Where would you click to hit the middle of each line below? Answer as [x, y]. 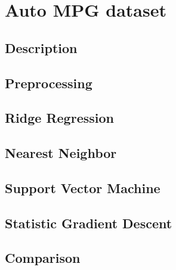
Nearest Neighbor [61, 153]
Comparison [43, 258]
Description [41, 47]
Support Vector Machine [83, 187]
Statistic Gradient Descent [89, 223]
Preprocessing [49, 83]
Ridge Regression [59, 118]
